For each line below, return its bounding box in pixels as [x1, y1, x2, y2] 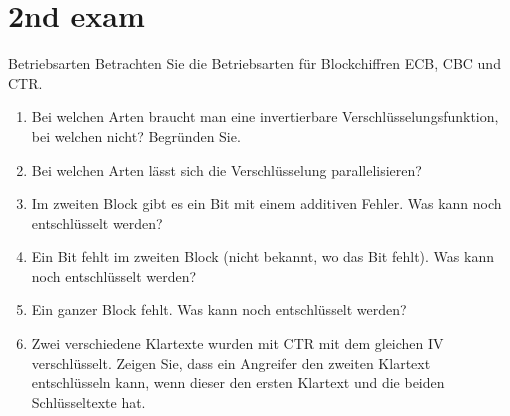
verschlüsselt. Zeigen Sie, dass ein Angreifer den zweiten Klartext [31, 352, 431, 373]
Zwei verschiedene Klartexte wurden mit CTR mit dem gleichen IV [31, 333, 444, 354]
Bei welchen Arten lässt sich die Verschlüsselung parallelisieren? [31, 159, 422, 180]
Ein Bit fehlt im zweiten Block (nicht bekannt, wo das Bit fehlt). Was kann [31, 246, 494, 267]
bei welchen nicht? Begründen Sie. [31, 125, 241, 146]
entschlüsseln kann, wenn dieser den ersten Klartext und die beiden [31, 372, 445, 393]
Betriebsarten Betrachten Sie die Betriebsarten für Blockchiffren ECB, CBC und [8, 53, 501, 74]
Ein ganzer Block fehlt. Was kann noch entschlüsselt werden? [31, 299, 407, 320]
